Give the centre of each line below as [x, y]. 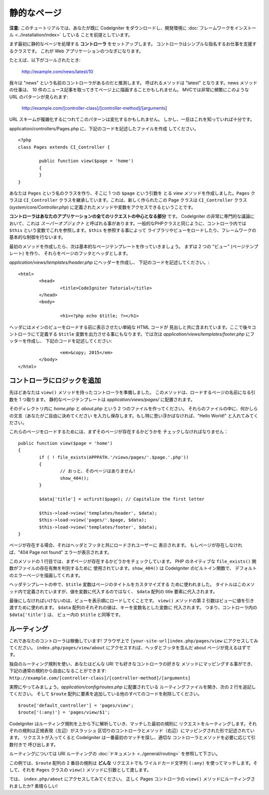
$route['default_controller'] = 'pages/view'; [76, 705]
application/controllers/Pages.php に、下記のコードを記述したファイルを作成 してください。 [104, 128]
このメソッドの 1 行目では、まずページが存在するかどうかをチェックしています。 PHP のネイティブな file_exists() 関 [133, 562]
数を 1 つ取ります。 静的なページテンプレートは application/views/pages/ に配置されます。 [102, 399]
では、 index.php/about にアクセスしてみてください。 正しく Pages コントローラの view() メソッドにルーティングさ [132, 779]
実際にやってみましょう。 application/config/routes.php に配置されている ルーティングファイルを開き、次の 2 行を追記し [133, 687]
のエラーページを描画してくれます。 [46, 575]
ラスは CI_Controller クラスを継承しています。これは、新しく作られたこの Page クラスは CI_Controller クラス [128, 200]
